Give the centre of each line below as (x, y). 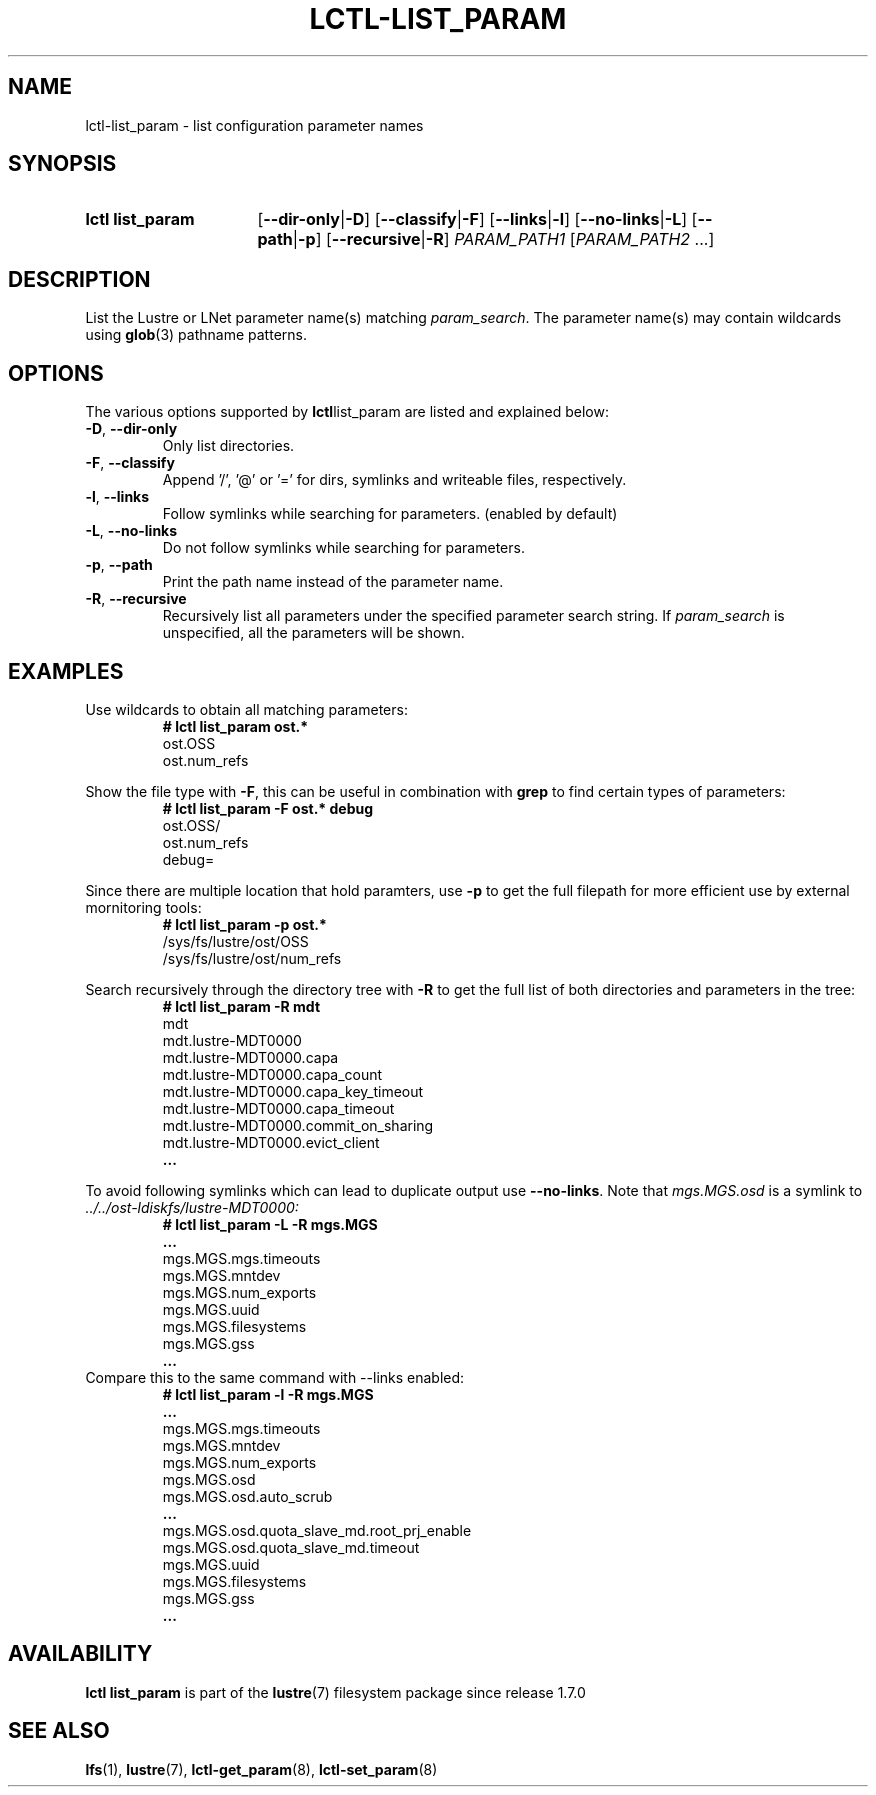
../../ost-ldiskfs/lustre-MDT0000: (192, 1207)
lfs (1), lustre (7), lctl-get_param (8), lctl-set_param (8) (261, 1769)
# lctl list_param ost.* (235, 726)
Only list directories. (228, 446)
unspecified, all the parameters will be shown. (313, 633)
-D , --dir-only (131, 429)
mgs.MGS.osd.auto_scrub (247, 1496)
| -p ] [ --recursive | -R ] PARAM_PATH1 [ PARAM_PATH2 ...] (503, 239)
